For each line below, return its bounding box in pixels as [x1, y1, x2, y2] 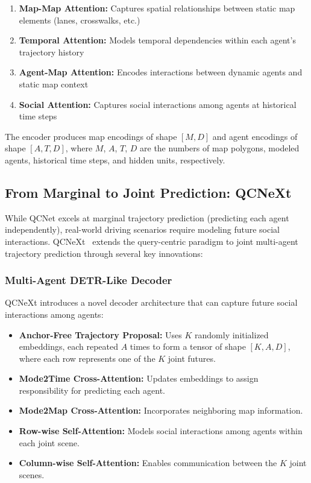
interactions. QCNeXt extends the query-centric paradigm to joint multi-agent [5, 235, 298, 247]
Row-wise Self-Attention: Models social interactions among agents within [19, 425, 303, 437]
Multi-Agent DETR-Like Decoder [5, 273, 172, 288]
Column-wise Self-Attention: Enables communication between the [19, 456, 277, 469]
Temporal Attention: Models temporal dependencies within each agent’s [19, 34, 296, 46]
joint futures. [168, 352, 216, 364]
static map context [19, 77, 89, 90]
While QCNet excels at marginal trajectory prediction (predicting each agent [5, 211, 289, 224]
